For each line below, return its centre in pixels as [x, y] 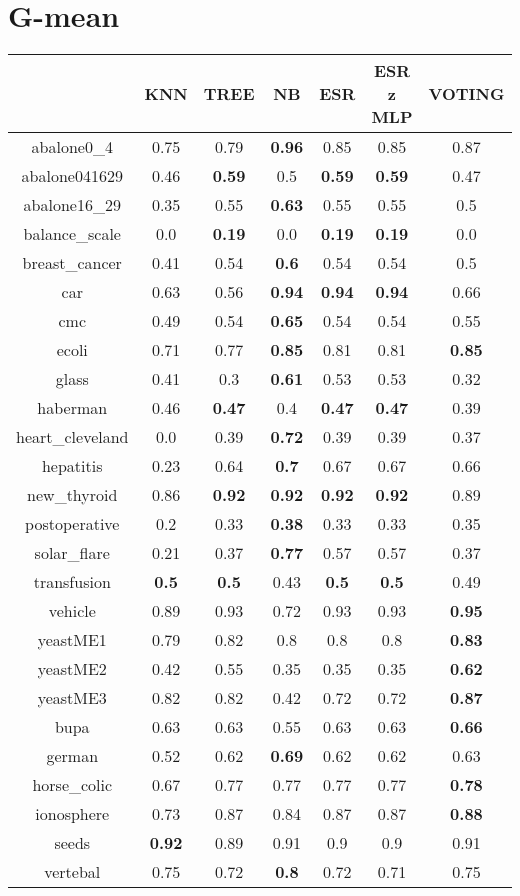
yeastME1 [72, 640]
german [72, 756]
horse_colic [72, 785]
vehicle [72, 611]
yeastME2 [72, 669]
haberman [72, 408]
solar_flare [72, 553]
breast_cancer [72, 263]
